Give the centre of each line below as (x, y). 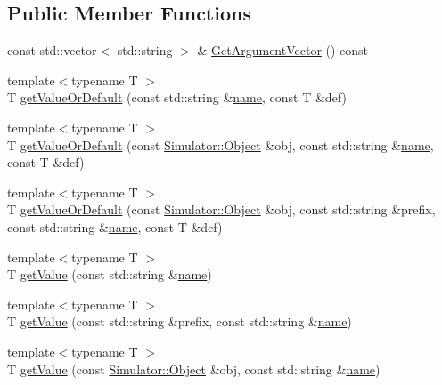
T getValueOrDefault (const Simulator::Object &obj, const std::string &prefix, (221, 209)
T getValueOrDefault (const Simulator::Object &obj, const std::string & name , (221, 144)
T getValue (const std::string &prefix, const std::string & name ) (180, 321)
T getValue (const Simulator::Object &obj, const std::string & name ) (194, 369)
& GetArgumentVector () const (283, 50)
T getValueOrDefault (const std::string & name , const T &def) (177, 97)
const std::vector (52, 50)
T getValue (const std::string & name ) (110, 274)
